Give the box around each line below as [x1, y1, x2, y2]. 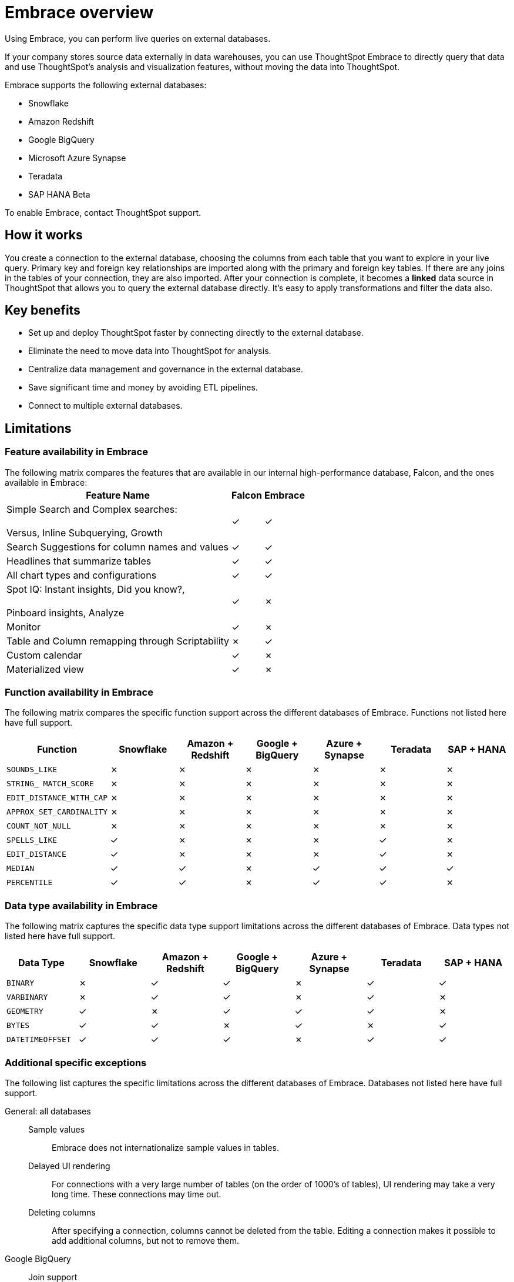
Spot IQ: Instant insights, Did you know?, [6, 583, 185, 595]
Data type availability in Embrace [5, 899, 158, 912]
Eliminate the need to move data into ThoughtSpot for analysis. [28, 346, 271, 356]
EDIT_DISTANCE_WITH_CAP [6, 793, 108, 802]
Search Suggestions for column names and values [6, 540, 229, 553]
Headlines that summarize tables [6, 555, 152, 567]
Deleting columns [28, 1207, 96, 1217]
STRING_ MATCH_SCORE [6, 779, 94, 788]
